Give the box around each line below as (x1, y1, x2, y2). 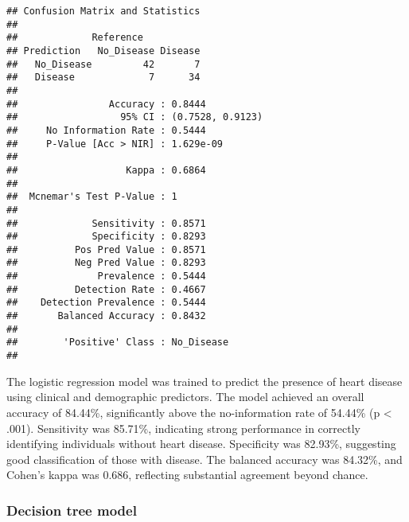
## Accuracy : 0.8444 (6, 98, 206, 110)
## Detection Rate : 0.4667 (6, 283, 206, 295)
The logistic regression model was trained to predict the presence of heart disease (6, 372, 403, 389)
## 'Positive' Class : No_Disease (6, 337, 229, 349)
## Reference (6, 32, 143, 44)
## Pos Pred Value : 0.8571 (6, 243, 206, 255)
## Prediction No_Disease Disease (6, 45, 201, 56)
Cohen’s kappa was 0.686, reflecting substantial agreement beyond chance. (6, 466, 368, 483)
